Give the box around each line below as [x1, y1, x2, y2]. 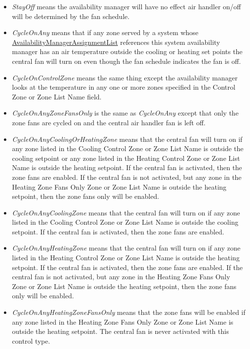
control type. [12, 335, 50, 346]
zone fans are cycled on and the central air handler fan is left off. [12, 117, 206, 127]
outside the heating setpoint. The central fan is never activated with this [12, 326, 229, 336]
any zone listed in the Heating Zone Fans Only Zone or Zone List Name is [12, 316, 233, 327]
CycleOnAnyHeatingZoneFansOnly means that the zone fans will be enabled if [12, 307, 246, 317]
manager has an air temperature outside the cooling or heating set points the [12, 46, 243, 57]
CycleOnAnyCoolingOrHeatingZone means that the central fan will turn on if [12, 134, 243, 144]
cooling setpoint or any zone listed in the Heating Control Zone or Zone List [12, 153, 240, 163]
